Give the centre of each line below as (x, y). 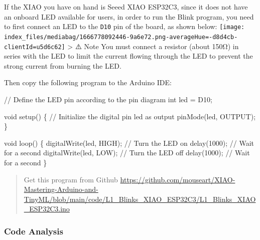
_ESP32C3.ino (47, 209)
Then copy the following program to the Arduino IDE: (88, 82)
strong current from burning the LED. (63, 65)
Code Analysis (34, 231)
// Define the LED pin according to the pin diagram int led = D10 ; (108, 99)
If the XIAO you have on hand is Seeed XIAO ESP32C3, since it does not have (126, 7)
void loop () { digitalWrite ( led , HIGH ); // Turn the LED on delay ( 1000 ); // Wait (129, 143)
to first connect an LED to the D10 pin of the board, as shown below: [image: (124, 26)
